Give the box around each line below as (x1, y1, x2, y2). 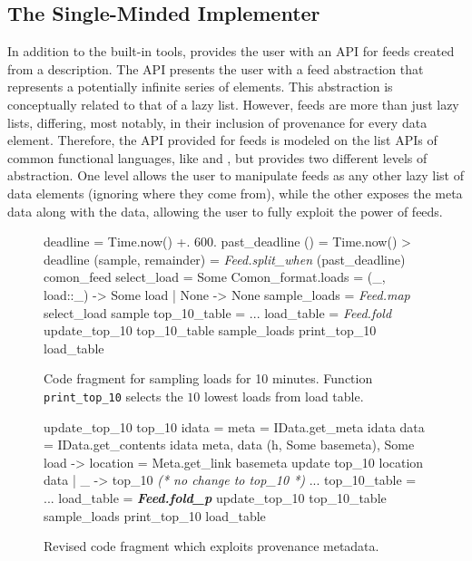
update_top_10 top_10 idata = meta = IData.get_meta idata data (44, 417, 425, 436)
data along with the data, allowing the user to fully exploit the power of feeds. (7, 201, 443, 220)
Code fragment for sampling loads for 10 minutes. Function (44, 369, 373, 388)
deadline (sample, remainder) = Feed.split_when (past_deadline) (44, 249, 406, 268)
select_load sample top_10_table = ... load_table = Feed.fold (44, 303, 392, 322)
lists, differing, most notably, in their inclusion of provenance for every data (7, 112, 428, 131)
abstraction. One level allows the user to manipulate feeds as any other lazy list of (7, 166, 464, 185)
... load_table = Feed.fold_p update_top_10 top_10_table (44, 488, 387, 507)
